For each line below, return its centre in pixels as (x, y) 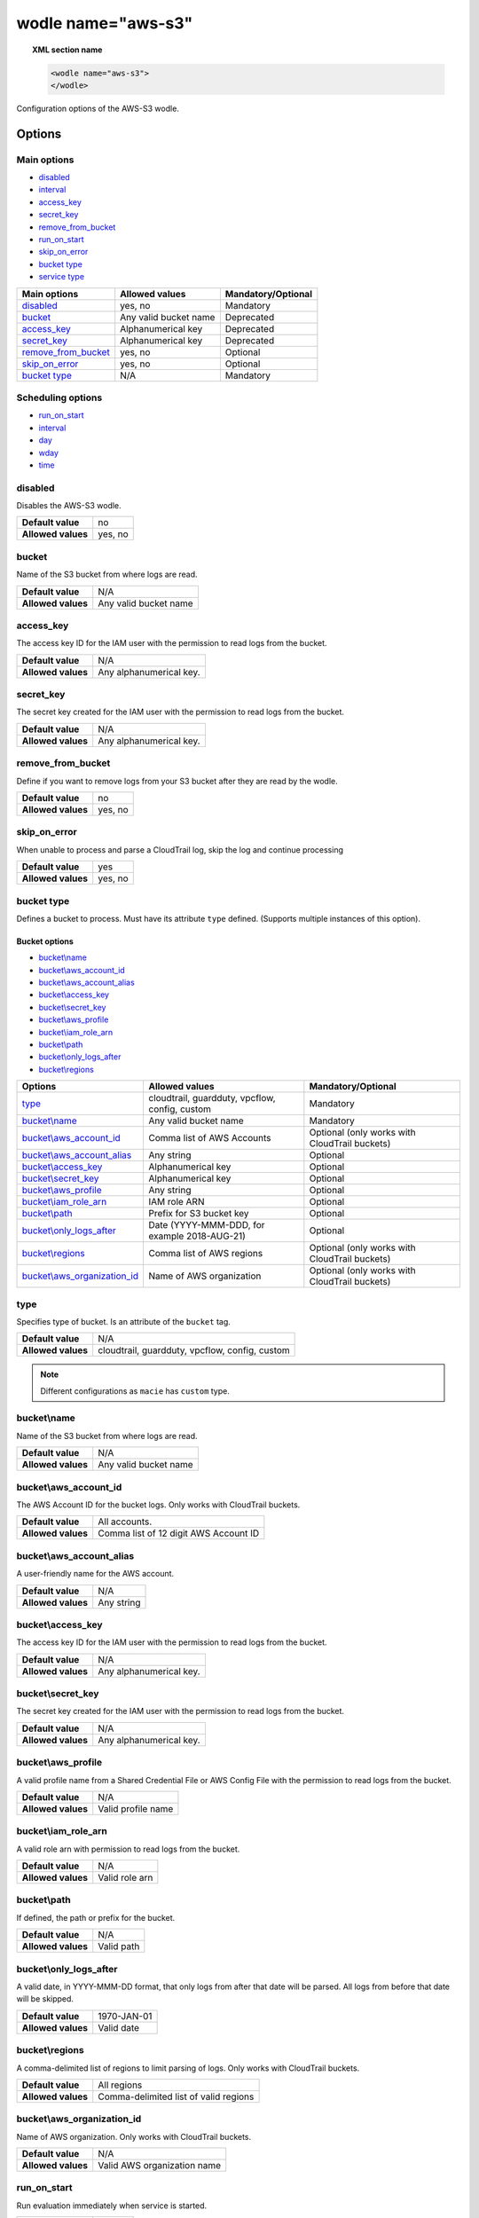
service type (61, 277)
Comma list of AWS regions (205, 1254)
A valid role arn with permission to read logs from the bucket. (128, 1849)
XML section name (67, 50)
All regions (120, 2085)
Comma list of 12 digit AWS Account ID (179, 1533)
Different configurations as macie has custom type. (135, 1391)
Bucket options (45, 941)
